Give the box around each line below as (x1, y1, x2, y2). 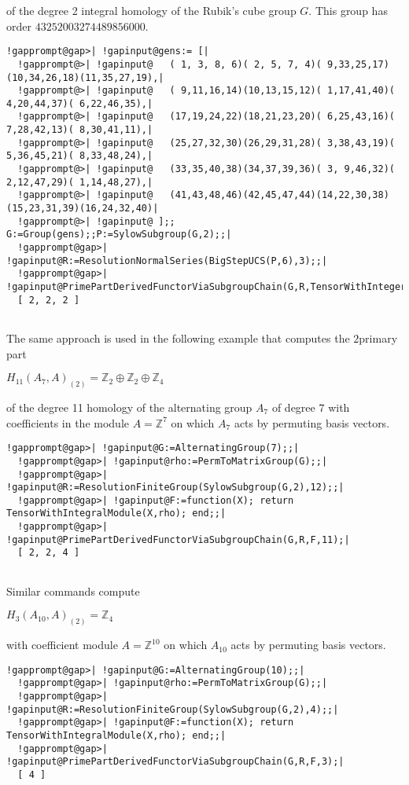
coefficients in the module (6, 414, 130, 431)
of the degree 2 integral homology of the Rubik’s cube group (6, 2, 297, 18)
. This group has (308, 2, 388, 18)
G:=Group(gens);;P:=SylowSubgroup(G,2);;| (6, 229, 232, 240)
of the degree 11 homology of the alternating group (6, 399, 252, 416)
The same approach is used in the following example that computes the (6, 329, 350, 346)
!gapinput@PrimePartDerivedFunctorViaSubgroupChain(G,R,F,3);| (6, 756, 345, 768)
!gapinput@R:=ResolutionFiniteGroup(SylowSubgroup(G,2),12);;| (6, 482, 345, 493)
